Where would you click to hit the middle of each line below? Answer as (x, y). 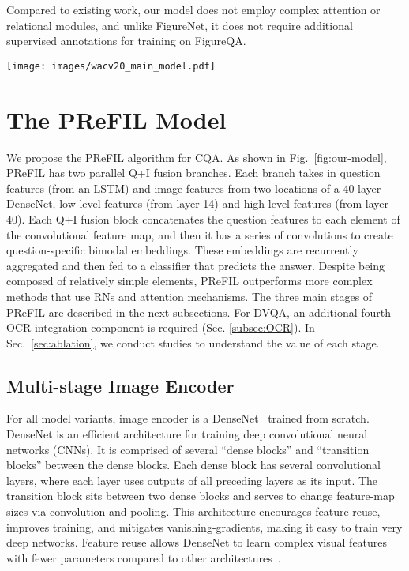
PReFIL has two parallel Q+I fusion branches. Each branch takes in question (193, 173)
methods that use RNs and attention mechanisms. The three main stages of (189, 296)
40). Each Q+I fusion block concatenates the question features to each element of (203, 218)
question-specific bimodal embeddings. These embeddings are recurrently (182, 250)
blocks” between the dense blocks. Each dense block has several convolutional (193, 465)
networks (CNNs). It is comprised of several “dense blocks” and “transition (188, 449)
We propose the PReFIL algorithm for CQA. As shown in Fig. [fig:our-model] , (197, 157)
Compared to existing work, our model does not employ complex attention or (193, 9)
